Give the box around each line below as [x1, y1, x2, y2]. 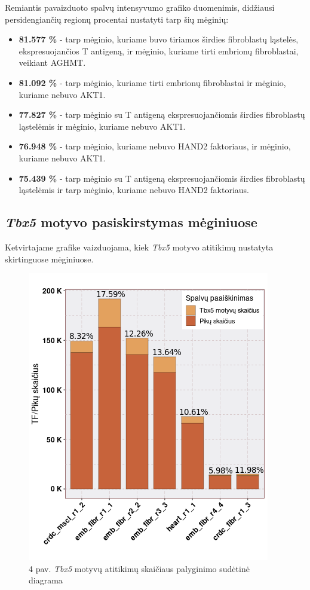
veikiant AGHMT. [19, 56, 86, 69]
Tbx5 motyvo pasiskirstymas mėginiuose [5, 213, 257, 231]
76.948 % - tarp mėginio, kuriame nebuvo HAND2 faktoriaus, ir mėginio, [19, 140, 291, 152]
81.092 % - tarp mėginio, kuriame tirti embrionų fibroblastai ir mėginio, [19, 76, 286, 88]
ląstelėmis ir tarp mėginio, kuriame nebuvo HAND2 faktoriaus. [19, 184, 250, 196]
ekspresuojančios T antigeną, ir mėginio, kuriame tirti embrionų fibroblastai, [19, 44, 299, 57]
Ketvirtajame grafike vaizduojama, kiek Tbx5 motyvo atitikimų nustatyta [5, 240, 274, 253]
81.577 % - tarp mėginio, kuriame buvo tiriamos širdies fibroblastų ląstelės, [19, 33, 299, 45]
